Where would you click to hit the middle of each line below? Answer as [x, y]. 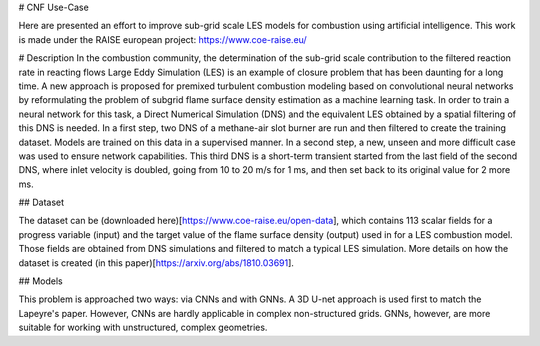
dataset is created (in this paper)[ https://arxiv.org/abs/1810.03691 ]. [156, 262]
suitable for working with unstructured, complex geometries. [143, 327]
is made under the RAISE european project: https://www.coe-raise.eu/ [162, 39]
